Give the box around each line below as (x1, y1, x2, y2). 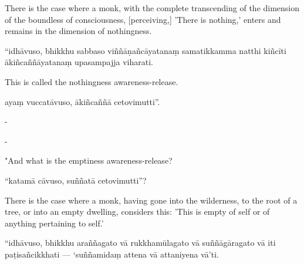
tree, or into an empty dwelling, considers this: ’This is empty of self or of (5, 205, 270, 218)
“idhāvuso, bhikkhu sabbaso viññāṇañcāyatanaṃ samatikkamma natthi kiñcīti (5, 44, 286, 56)
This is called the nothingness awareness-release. (5, 75, 178, 87)
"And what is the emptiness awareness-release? (5, 154, 173, 167)
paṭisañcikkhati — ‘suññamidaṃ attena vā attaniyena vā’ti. (5, 248, 219, 260)
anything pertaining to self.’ (5, 216, 104, 229)
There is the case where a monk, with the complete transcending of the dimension (5, 2, 300, 13)
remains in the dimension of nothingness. (5, 25, 152, 37)
